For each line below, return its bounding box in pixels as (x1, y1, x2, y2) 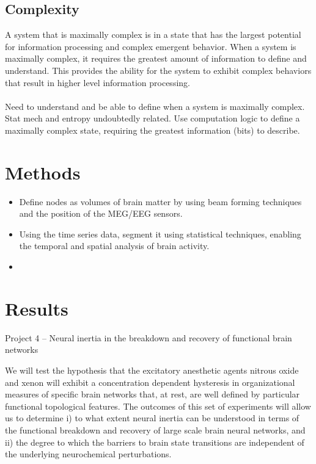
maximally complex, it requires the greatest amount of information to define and (5, 52, 307, 65)
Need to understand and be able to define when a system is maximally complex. (5, 100, 305, 112)
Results (5, 295, 68, 321)
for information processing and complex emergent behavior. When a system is (5, 40, 296, 53)
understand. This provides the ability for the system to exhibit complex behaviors (5, 63, 312, 76)
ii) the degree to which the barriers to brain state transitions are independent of (5, 435, 304, 448)
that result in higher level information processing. (5, 76, 190, 89)
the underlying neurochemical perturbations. (5, 448, 172, 460)
